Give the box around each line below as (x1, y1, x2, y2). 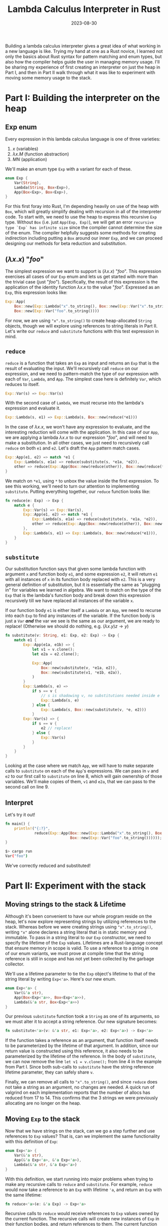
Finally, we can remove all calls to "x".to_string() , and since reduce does (5, 1079, 157, 1085)
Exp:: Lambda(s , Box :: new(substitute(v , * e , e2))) (40, 707, 146, 712)
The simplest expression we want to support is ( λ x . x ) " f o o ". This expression (5, 268, 161, 274)
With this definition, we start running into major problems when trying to (5, 1176, 153, 1182)
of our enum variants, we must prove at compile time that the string (5, 950, 144, 956)
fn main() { (5, 821, 30, 826)
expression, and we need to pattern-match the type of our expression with (5, 370, 159, 376)
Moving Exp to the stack (5, 1114, 80, 1123)
